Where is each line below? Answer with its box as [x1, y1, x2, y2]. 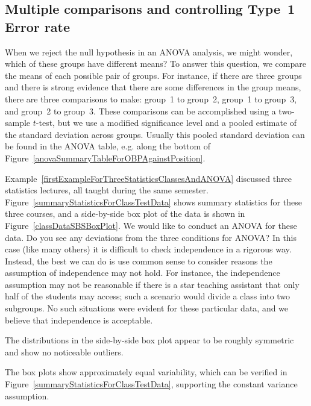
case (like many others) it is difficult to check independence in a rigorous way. [5, 243, 292, 255]
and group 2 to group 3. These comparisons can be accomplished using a [5, 104, 276, 117]
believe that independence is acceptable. [5, 313, 153, 326]
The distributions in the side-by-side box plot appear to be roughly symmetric [5, 334, 294, 346]
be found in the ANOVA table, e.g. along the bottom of [5, 140, 211, 152]
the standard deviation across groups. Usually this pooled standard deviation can [5, 128, 305, 140]
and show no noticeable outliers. [5, 345, 124, 358]
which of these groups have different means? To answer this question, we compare [5, 57, 306, 70]
